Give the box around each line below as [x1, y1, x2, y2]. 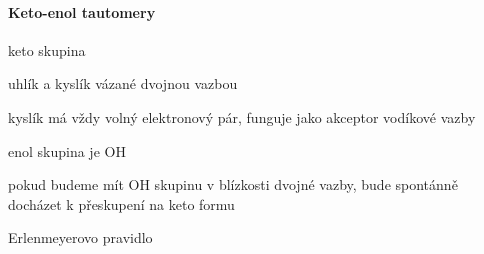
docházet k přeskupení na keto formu [8, 193, 235, 214]
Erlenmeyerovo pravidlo [8, 227, 153, 248]
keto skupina [8, 39, 86, 60]
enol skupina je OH [8, 140, 126, 161]
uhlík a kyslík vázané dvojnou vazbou [8, 73, 238, 94]
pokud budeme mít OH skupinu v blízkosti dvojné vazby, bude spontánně [8, 174, 458, 195]
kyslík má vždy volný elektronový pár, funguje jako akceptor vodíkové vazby [8, 106, 476, 127]
